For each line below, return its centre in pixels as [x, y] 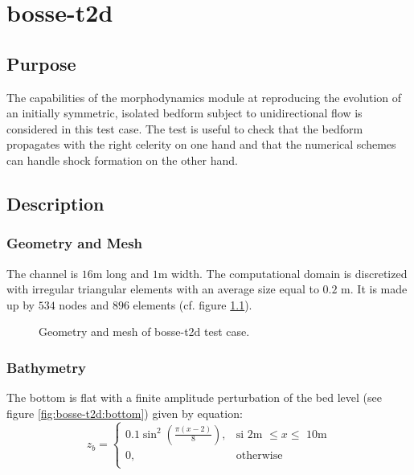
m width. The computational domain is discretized [283, 273]
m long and [121, 273]
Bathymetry [46, 367]
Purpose [41, 63]
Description [55, 203]
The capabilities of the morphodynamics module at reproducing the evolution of [204, 97]
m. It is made [374, 289]
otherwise [259, 455]
